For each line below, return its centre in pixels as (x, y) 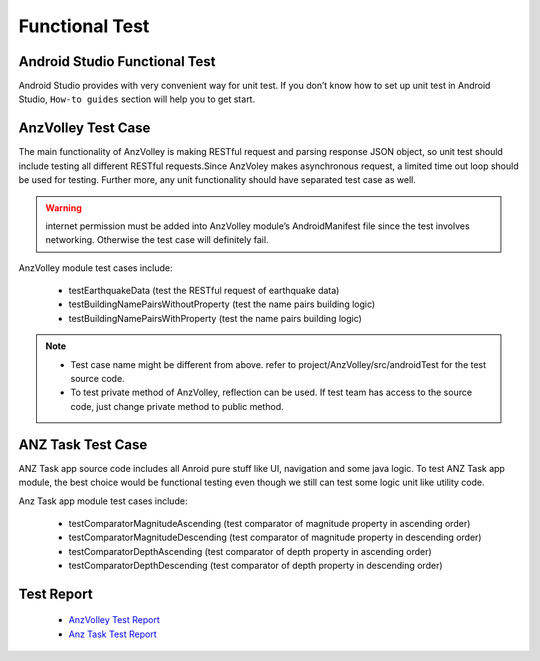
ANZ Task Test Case (83, 444)
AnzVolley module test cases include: (95, 267)
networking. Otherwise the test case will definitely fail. (157, 240)
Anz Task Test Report (112, 634)
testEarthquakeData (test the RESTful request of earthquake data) (204, 291)
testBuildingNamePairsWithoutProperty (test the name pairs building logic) (222, 304)
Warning (63, 207)
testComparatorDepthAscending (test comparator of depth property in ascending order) (250, 551)
